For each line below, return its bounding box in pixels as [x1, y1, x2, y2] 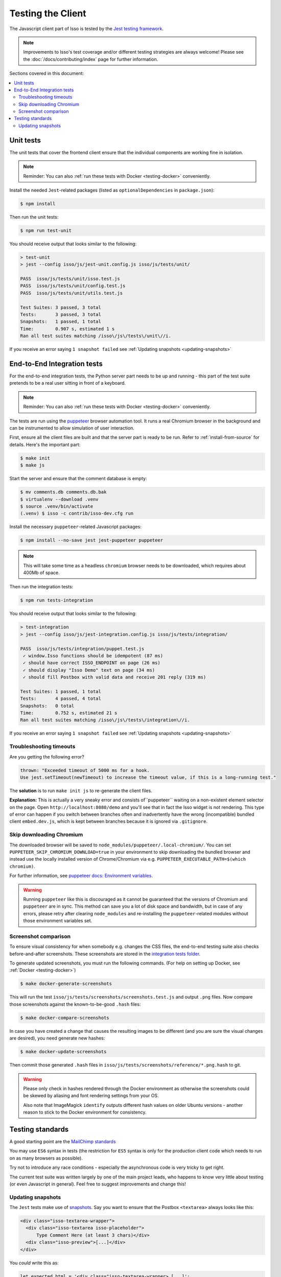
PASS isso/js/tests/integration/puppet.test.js [20, 646, 145, 651]
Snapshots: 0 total [20, 703, 75, 708]
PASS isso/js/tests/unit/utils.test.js [20, 290, 123, 296]
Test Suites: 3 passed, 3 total [20, 304, 102, 310]
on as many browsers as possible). [9, 1155, 83, 1161]
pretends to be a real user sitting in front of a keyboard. [9, 380, 126, 386]
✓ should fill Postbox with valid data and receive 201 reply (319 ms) [23, 674, 206, 680]
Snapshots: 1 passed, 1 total [20, 319, 102, 324]
